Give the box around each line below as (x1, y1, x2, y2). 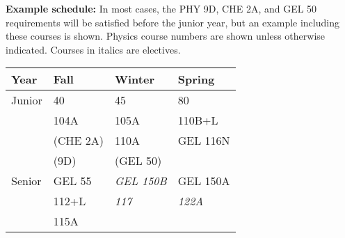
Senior (11, 173, 42, 189)
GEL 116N (177, 132, 230, 149)
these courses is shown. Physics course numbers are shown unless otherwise (6, 29, 326, 43)
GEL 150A (177, 173, 230, 189)
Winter (114, 71, 154, 88)
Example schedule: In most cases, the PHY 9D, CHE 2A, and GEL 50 (6, 1, 317, 15)
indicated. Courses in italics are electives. (6, 42, 181, 56)
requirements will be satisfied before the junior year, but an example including (6, 15, 339, 29)
